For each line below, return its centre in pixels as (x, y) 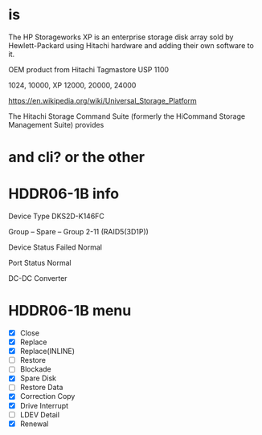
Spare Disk (38, 378)
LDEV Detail (40, 414)
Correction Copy (47, 396)
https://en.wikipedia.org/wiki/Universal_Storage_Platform (102, 100)
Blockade (36, 369)
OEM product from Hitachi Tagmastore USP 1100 (89, 69)
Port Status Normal (40, 263)
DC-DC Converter (38, 278)
